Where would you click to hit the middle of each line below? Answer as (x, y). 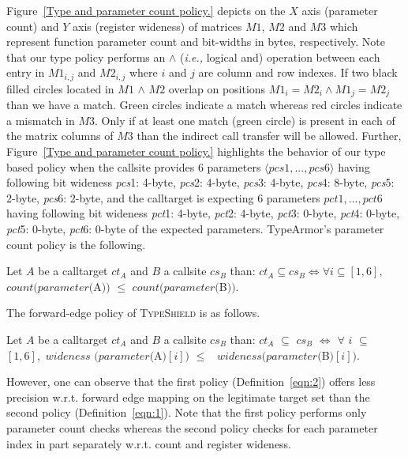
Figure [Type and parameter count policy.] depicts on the (146, 10)
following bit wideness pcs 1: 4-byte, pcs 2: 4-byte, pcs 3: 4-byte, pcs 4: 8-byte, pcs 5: (200, 182)
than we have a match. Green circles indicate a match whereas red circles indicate (204, 105)
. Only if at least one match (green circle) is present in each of (245, 120)
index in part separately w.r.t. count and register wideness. (149, 443)
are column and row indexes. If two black (298, 72)
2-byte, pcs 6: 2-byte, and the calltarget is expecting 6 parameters (163, 197)
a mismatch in (41, 120)
